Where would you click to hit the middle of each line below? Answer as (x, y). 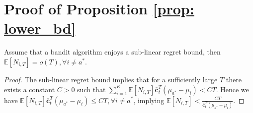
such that (91, 89)
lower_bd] (40, 28)
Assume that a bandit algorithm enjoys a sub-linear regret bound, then (112, 52)
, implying (149, 100)
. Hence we (232, 89)
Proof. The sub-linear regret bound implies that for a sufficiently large (111, 79)
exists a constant (30, 89)
